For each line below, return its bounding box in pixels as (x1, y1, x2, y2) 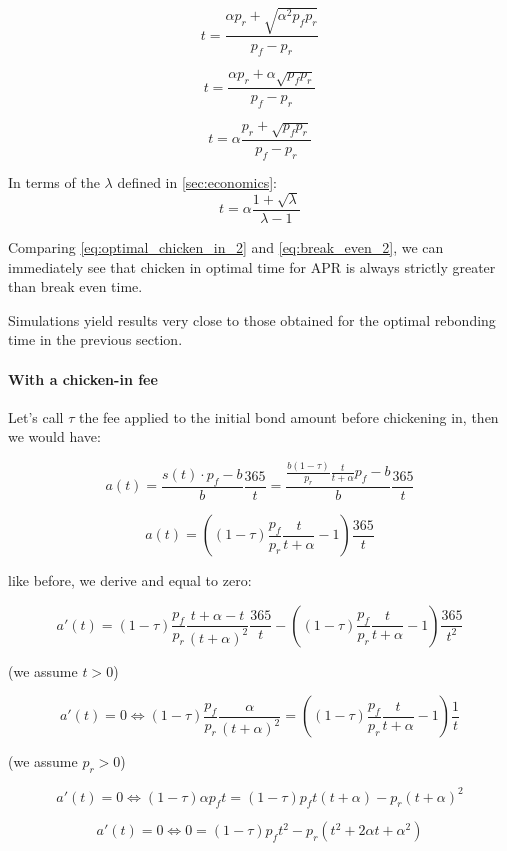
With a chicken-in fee (8, 368, 158, 389)
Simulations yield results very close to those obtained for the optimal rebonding (8, 309, 496, 330)
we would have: (8, 426, 101, 447)
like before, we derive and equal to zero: (8, 570, 252, 591)
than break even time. (8, 276, 143, 297)
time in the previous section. (8, 329, 183, 350)
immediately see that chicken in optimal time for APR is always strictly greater (8, 256, 496, 277)
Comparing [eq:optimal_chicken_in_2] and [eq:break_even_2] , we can (8, 237, 444, 257)
